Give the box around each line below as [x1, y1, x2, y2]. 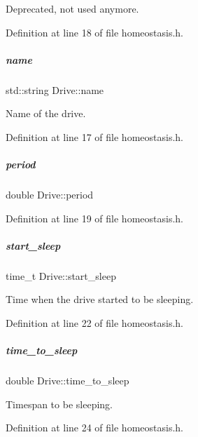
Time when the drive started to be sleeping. [6, 292, 194, 307]
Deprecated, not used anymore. [6, 1, 139, 15]
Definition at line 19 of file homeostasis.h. [6, 210, 183, 225]
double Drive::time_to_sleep [6, 373, 129, 388]
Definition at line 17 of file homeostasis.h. [6, 129, 183, 144]
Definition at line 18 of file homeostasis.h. [6, 25, 183, 39]
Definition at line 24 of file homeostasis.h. [6, 420, 183, 435]
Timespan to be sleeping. [6, 396, 113, 411]
